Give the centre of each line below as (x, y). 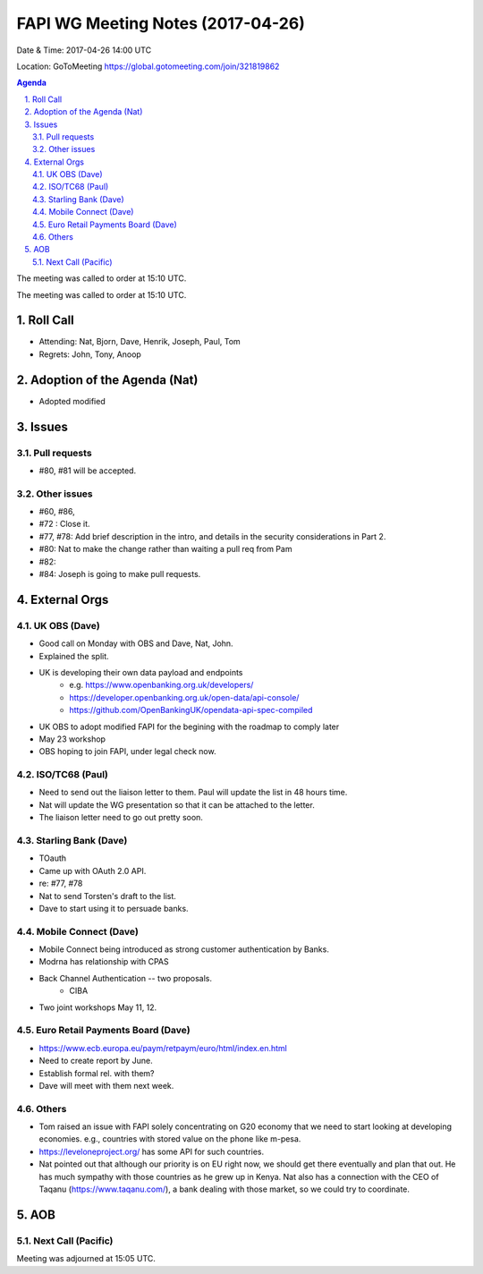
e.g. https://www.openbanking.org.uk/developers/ (161, 685)
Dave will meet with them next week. (106, 1085)
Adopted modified (72, 401)
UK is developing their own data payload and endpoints (141, 672)
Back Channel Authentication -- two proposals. (125, 978)
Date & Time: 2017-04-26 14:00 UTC (84, 50)
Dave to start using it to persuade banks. (114, 908)
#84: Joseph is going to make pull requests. (120, 574)
